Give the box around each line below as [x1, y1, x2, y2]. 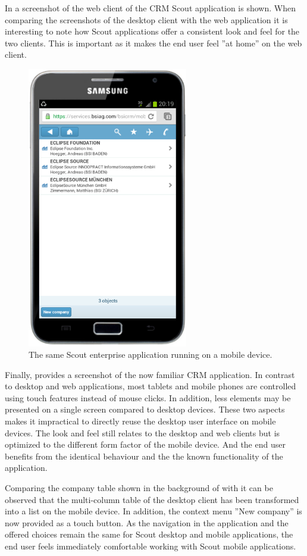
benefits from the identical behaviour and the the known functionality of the [5, 449, 283, 462]
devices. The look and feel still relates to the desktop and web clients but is [5, 426, 280, 439]
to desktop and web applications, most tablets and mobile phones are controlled [5, 380, 296, 392]
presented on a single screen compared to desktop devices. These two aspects [5, 403, 285, 416]
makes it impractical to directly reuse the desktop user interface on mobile [5, 415, 276, 427]
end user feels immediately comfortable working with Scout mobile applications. [5, 540, 296, 552]
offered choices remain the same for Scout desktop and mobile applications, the [5, 528, 293, 541]
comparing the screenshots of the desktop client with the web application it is [5, 13, 288, 26]
